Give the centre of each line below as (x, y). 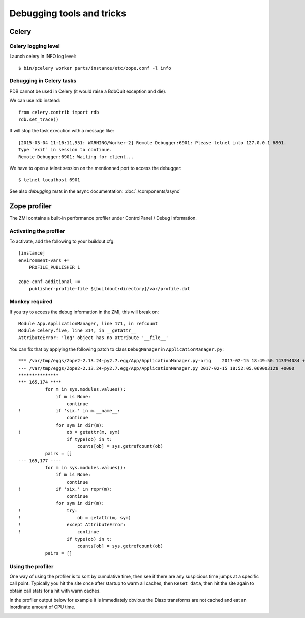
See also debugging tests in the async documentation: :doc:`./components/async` (95, 191)
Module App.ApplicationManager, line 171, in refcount (88, 324)
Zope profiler (30, 206)
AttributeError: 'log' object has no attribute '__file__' (94, 338)
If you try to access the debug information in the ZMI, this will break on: (84, 312)
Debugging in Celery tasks (43, 81)
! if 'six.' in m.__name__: (69, 411)
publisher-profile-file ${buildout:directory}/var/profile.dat (109, 289)
